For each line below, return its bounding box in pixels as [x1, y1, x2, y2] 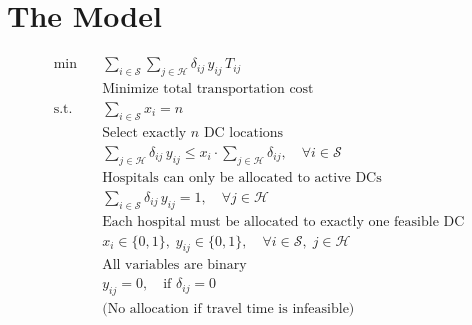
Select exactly [102, 125, 187, 140]
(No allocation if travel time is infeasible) [102, 302, 355, 317]
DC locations [203, 125, 284, 140]
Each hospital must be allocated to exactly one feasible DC [102, 214, 465, 229]
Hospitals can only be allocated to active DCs [102, 170, 382, 185]
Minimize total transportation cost [102, 81, 314, 96]
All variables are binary [102, 258, 247, 273]
